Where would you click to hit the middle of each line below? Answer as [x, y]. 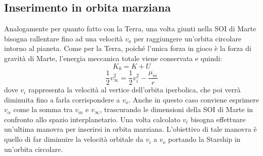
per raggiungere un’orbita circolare [187, 38]
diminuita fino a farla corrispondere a [62, 99]
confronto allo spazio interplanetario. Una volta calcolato [92, 119]
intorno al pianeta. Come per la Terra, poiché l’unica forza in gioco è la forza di [128, 48]
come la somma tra [43, 109]
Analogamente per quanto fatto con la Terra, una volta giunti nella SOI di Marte [130, 29]
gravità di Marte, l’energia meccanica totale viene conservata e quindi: [113, 58]
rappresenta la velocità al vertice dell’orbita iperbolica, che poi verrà [134, 90]
